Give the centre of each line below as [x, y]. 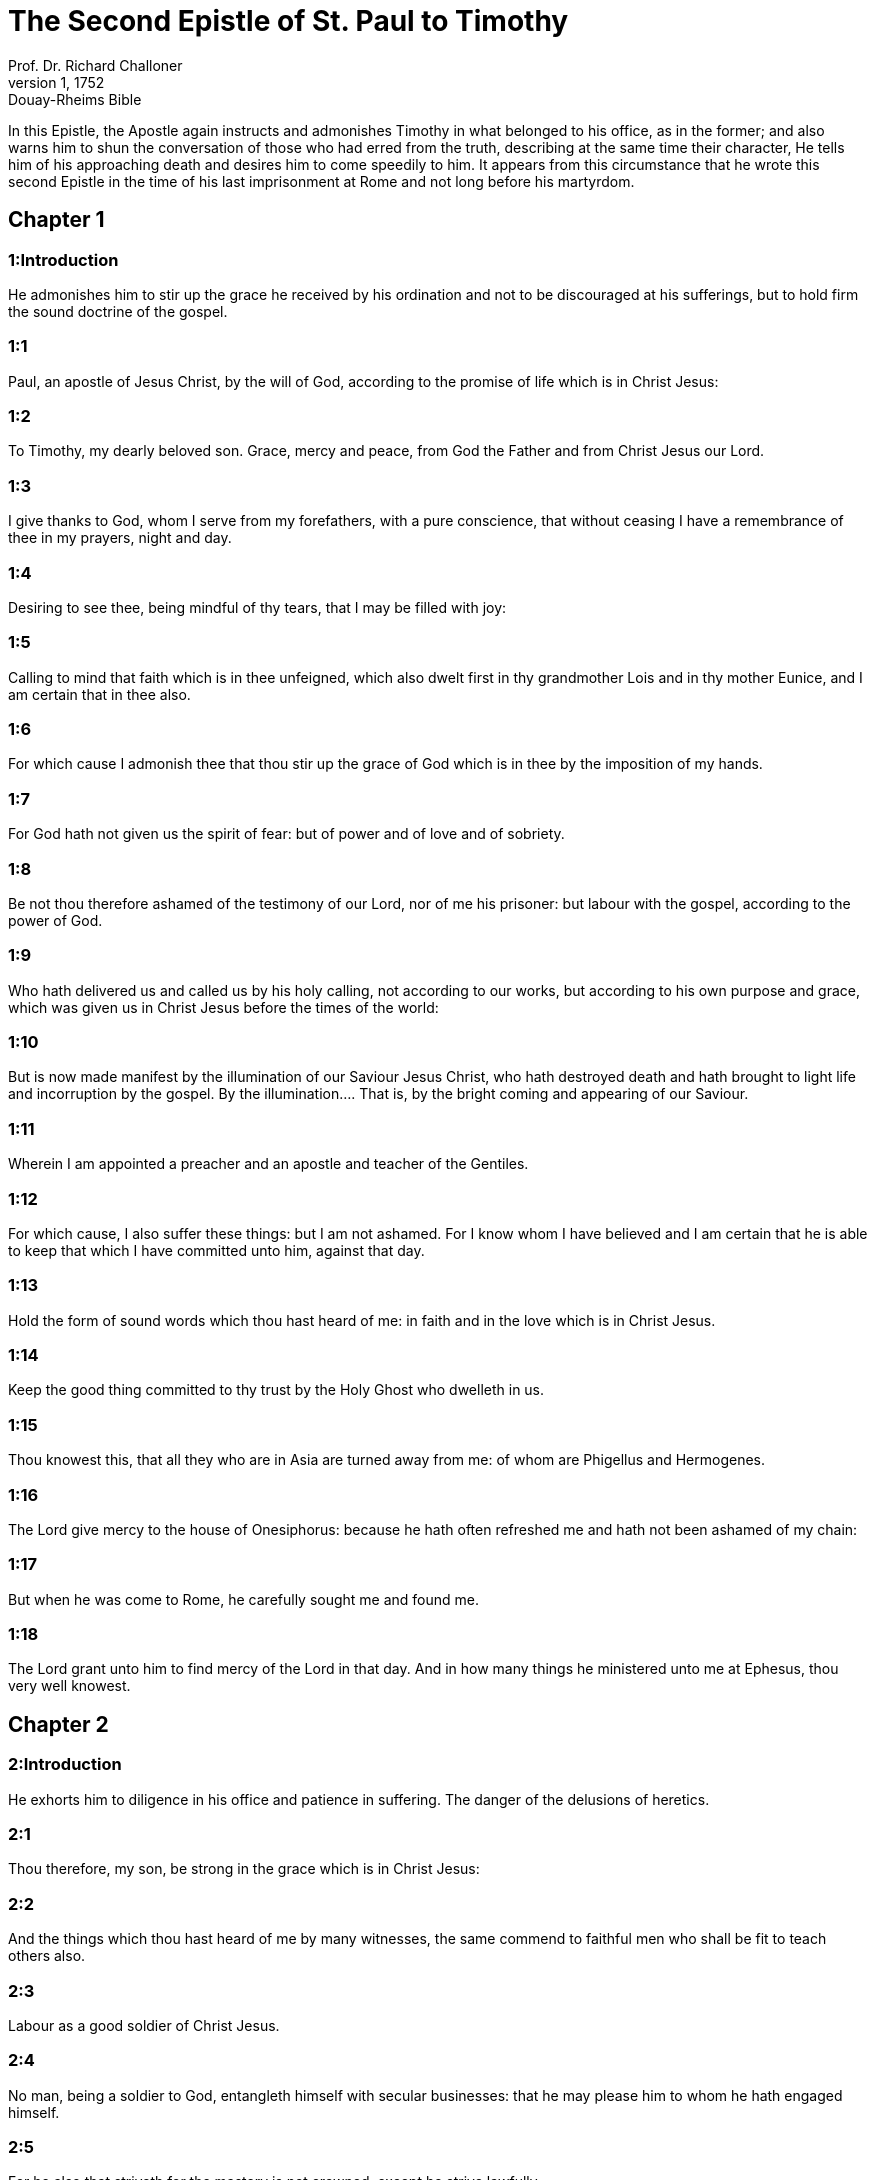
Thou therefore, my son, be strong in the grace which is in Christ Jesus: [244, 1869]
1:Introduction [63, 259]
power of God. [55, 920]
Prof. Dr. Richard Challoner [95, 65]
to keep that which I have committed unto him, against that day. [216, 1250]
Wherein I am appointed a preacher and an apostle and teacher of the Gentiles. [268, 1164]
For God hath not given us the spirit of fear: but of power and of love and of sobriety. [286, 834]
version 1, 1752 [56, 82]
